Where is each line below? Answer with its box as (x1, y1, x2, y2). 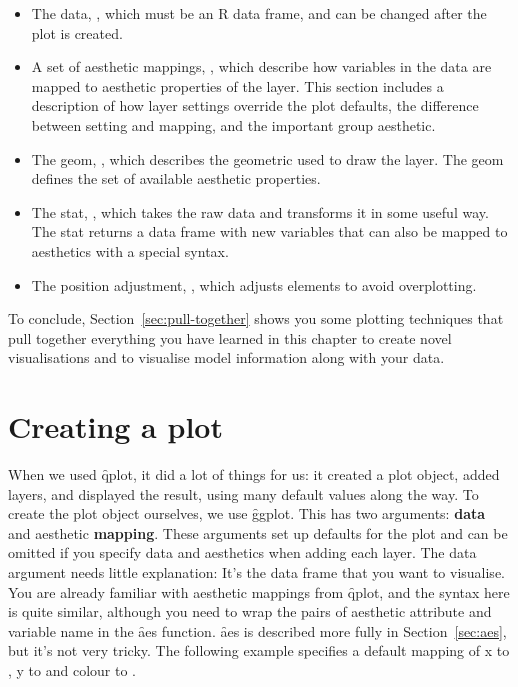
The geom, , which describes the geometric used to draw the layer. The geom (31, 148, 504, 169)
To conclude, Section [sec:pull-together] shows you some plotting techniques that (8, 308, 504, 329)
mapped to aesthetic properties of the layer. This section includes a (31, 75, 444, 96)
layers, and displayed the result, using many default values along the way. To (8, 483, 479, 504)
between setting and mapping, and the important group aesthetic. (31, 114, 436, 135)
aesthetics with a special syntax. (31, 240, 229, 261)
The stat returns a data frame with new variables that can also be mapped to (31, 221, 508, 242)
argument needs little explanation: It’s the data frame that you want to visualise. (8, 562, 505, 582)
